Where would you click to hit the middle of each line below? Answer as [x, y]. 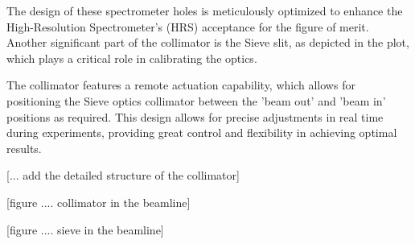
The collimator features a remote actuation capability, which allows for [181, 85]
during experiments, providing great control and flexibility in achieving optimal [202, 132]
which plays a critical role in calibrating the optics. [132, 58]
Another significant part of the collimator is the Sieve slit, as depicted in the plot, [208, 42]
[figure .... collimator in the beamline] [99, 202]
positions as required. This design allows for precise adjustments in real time [195, 116]
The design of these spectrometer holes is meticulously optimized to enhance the [205, 10]
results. [24, 148]
